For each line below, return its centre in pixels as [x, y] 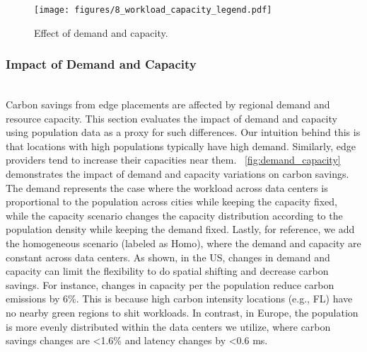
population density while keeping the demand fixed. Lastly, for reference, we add [180, 229]
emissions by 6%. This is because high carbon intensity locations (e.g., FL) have [179, 299]
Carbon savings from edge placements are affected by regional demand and [168, 104]
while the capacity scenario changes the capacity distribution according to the [174, 215]
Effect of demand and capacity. [101, 32]
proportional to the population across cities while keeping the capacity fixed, [171, 201]
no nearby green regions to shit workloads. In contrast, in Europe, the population [182, 312]
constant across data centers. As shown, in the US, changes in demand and [168, 257]
